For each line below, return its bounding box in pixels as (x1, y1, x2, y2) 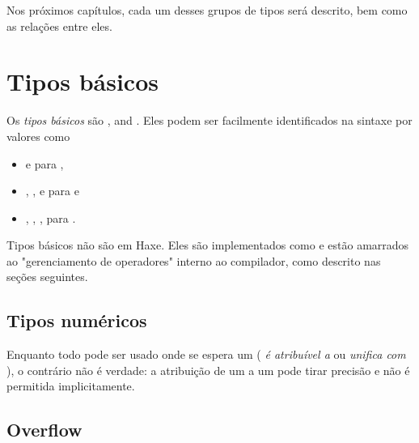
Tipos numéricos (6, 308, 147, 333)
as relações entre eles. (6, 17, 112, 34)
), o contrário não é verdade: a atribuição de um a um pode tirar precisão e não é (6, 361, 410, 378)
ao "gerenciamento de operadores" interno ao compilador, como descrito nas (6, 252, 381, 269)
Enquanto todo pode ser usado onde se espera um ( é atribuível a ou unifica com (6, 346, 406, 363)
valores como (6, 127, 70, 144)
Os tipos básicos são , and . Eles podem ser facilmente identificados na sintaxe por (6, 112, 413, 129)
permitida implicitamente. (6, 377, 135, 394)
